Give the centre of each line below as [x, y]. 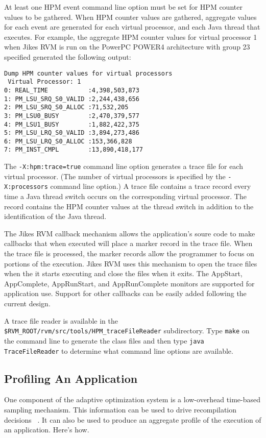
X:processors [26, 187]
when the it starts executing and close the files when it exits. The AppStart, [123, 273]
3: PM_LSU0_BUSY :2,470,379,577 [72, 116]
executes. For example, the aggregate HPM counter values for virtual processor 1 [131, 36]
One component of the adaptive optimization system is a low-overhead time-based [132, 399]
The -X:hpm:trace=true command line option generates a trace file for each [124, 166]
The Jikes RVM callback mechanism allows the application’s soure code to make [130, 233]
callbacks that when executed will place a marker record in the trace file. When [128, 243]
